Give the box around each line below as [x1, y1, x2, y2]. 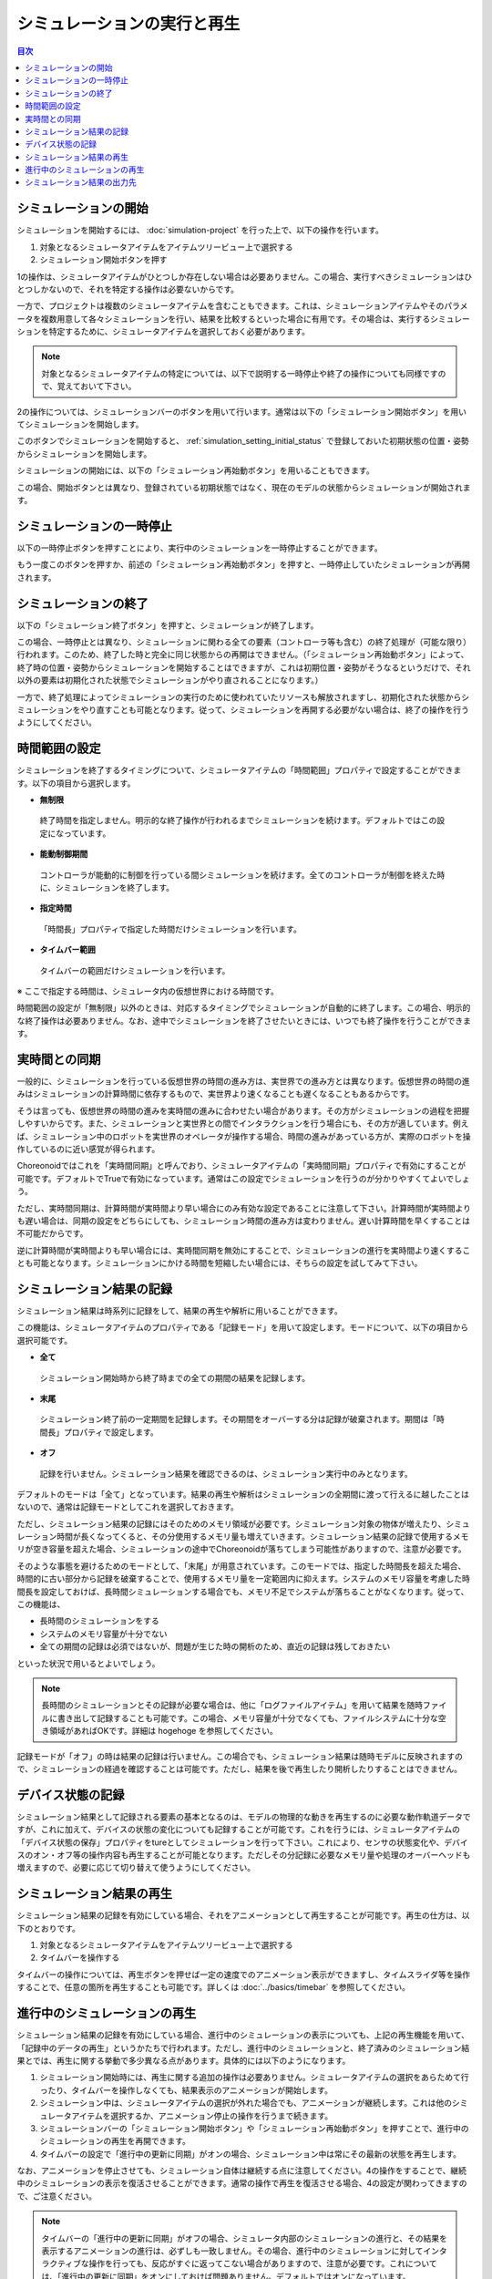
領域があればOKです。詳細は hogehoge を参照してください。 [48, 1726, 278, 1737]
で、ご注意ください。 [16, 2191, 97, 2202]
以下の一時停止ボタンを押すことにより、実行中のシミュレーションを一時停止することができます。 [16, 542, 383, 553]
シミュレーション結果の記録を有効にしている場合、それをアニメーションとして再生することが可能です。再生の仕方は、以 [16, 1910, 470, 1921]
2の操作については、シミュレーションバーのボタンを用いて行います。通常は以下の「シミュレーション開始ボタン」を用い [16, 406, 466, 417]
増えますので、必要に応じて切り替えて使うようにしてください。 [16, 1862, 255, 1873]
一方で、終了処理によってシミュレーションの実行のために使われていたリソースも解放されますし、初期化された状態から [16, 691, 462, 702]
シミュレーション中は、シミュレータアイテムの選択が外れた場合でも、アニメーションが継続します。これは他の [39, 2098, 453, 2109]
